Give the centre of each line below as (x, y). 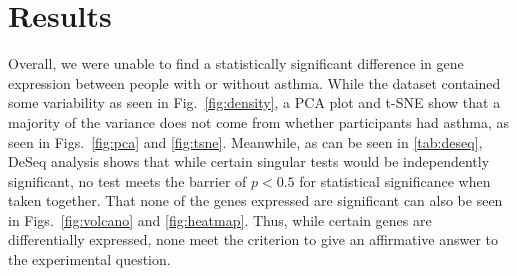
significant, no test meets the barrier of (127, 180)
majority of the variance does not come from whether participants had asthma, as (258, 121)
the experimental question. (89, 259)
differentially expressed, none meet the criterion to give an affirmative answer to (253, 239)
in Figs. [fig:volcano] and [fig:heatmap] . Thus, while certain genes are (220, 219)
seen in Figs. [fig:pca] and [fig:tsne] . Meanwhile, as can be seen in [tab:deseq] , (245, 141)
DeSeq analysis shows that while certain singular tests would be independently (249, 161)
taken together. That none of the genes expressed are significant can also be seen (255, 200)
